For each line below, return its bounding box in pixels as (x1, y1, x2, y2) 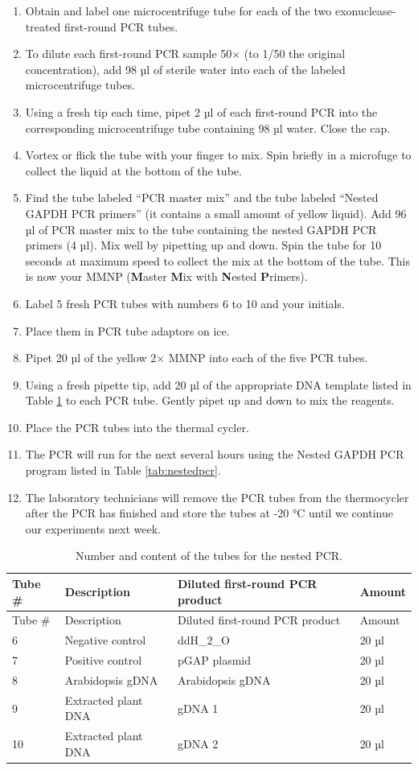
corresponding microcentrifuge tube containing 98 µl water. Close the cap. (25, 119, 391, 136)
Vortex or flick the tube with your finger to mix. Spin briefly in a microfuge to (25, 146, 412, 163)
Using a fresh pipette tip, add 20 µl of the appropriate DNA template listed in (25, 376, 412, 393)
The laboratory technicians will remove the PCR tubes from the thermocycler (25, 488, 409, 505)
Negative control (64, 632, 146, 649)
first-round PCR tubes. (64, 18, 178, 35)
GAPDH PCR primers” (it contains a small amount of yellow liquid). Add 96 (25, 204, 407, 221)
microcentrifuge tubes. (25, 76, 136, 93)
